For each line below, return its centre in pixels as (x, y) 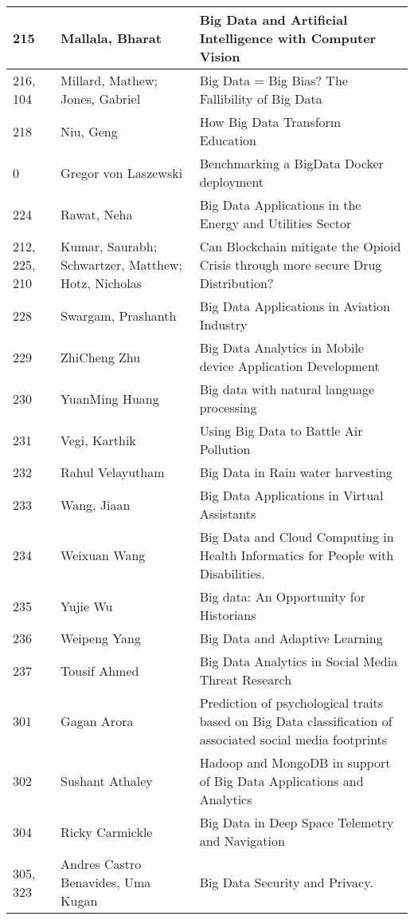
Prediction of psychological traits (291, 703)
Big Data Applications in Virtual (291, 495)
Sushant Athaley (107, 781)
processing (228, 407)
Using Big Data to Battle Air (281, 430)
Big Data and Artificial (273, 20)
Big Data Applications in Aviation (295, 306)
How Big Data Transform (270, 122)
